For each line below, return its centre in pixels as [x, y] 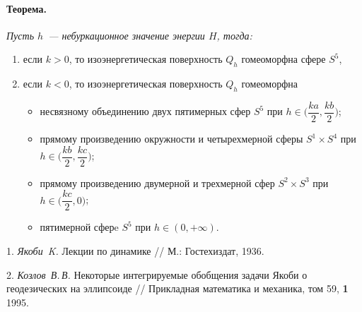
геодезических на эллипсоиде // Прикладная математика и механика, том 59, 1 [177, 288]
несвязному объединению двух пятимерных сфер [145, 111]
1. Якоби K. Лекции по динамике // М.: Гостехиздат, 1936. [135, 250]
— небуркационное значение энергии [127, 35]
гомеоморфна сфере [284, 59]
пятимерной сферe [79, 227]
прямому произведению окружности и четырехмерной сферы [171, 139]
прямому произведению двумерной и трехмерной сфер [157, 182]
